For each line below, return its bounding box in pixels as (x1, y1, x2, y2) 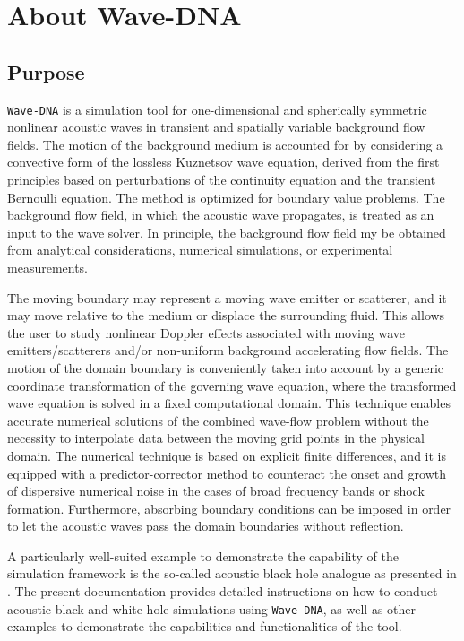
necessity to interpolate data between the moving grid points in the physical (7, 429, 425, 447)
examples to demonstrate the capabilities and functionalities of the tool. (7, 617, 402, 636)
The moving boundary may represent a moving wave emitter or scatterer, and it (7, 288, 447, 307)
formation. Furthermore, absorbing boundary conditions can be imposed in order (7, 498, 451, 517)
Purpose (7, 57, 85, 85)
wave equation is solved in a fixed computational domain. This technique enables (7, 394, 451, 412)
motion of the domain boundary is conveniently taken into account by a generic (7, 358, 444, 377)
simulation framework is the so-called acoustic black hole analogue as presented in (7, 564, 457, 583)
